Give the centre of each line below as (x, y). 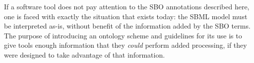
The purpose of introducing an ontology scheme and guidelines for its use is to (123, 35)
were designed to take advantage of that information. (85, 54)
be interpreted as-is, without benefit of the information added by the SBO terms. (127, 26)
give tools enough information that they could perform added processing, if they (126, 45)
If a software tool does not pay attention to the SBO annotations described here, (127, 6)
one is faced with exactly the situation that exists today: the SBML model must (126, 16)
